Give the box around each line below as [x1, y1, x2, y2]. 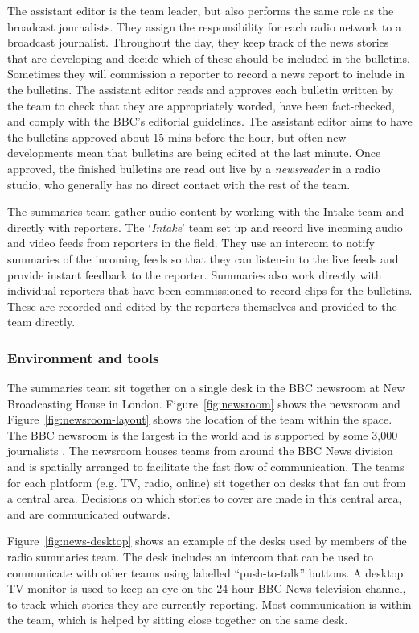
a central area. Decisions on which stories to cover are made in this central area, [7, 490, 402, 507]
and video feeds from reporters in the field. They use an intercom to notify [7, 234, 375, 251]
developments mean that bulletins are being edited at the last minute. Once [7, 144, 381, 161]
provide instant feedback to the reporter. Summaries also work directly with [7, 266, 382, 283]
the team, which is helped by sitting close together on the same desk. [7, 611, 348, 628]
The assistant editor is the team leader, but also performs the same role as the [7, 2, 394, 19]
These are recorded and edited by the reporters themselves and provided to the [7, 297, 397, 314]
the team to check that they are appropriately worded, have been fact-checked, [7, 97, 395, 114]
